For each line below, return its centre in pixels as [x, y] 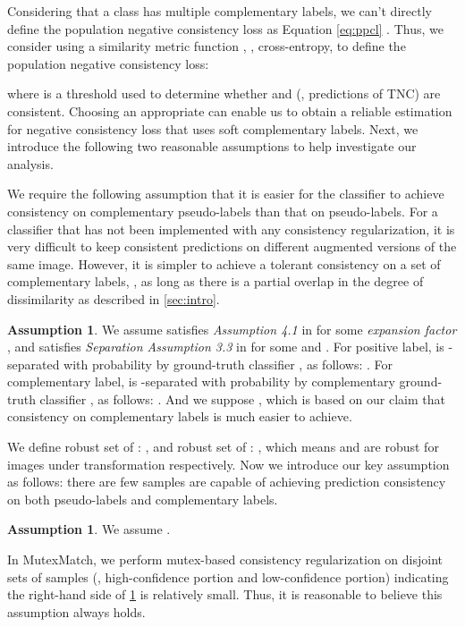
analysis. [30, 163]
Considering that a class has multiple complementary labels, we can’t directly [220, 11]
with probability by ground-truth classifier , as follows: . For [228, 364]
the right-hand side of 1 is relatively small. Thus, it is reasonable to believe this [225, 594]
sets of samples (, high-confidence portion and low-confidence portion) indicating [228, 576]
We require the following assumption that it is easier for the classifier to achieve [226, 194]
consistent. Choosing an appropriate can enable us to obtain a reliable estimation [230, 110]
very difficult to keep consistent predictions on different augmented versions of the [232, 246]
